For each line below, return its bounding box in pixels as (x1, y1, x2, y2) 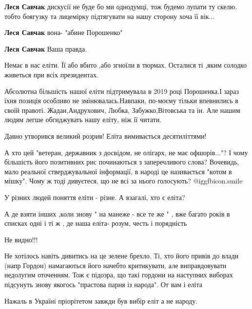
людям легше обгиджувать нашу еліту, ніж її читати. (4, 114, 162, 125)
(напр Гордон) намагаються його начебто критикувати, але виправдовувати (4, 260, 227, 270)
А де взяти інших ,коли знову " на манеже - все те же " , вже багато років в (4, 208, 230, 218)
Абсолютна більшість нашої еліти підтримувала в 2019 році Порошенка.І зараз (4, 86, 239, 96)
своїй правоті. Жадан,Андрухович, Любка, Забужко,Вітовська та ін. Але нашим (4, 105, 240, 115)
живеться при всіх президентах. (4, 69, 98, 79)
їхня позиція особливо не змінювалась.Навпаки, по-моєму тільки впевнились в (4, 95, 238, 106)
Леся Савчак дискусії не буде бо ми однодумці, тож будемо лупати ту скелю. (4, 1, 237, 11)
